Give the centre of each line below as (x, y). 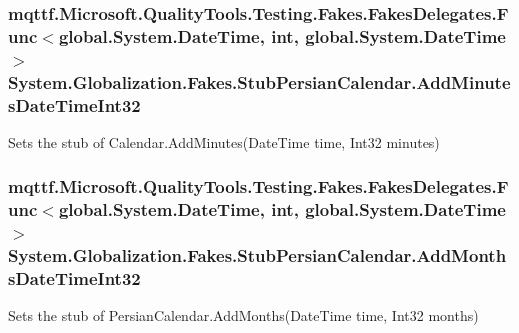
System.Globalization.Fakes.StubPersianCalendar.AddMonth (257, 255)
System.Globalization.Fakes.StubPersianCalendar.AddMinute (259, 81)
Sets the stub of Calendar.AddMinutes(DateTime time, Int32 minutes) (224, 141)
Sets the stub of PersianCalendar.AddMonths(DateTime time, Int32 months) (243, 315)
